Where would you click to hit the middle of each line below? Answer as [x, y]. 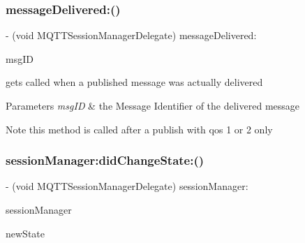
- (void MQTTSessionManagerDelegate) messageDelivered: [131, 35]
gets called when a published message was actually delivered [134, 82]
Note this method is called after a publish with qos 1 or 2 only [139, 129]
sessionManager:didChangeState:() [105, 160]
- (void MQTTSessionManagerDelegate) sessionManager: [127, 186]
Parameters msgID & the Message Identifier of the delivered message [153, 105]
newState [25, 233]
